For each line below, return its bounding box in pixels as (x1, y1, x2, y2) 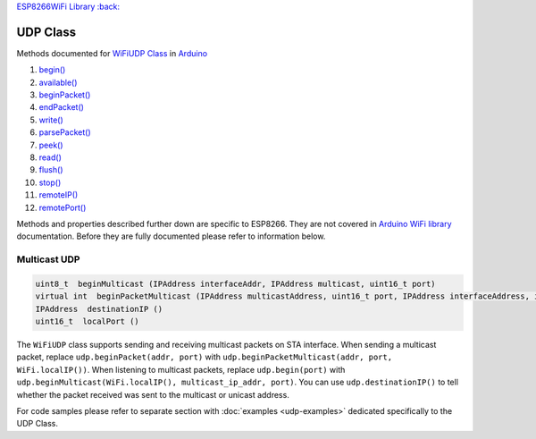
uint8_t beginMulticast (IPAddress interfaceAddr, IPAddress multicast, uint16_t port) (35, 278, 437, 289)
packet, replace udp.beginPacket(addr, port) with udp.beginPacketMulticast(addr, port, (16, 351, 393, 362)
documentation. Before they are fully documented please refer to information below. (16, 231, 326, 241)
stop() (38, 177, 62, 188)
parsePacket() (38, 127, 91, 138)
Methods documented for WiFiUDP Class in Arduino (16, 47, 208, 58)
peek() (38, 139, 63, 150)
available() (38, 77, 78, 88)
